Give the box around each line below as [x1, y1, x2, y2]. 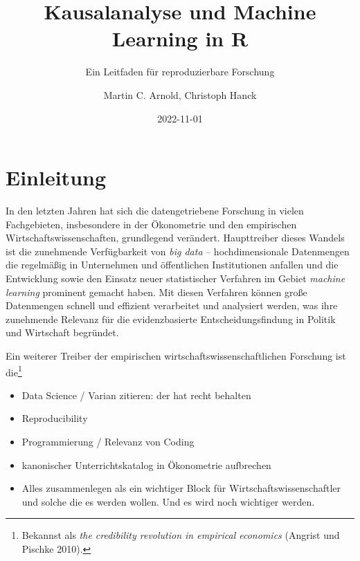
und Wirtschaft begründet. [6, 325, 119, 340]
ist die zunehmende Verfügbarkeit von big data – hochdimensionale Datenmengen [6, 243, 350, 258]
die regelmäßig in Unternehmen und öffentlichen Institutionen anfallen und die [6, 257, 339, 272]
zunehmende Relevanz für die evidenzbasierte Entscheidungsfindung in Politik [6, 311, 336, 326]
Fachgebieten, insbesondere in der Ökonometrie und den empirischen [6, 217, 297, 231]
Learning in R [111, 24, 249, 53]
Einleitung [6, 163, 107, 192]
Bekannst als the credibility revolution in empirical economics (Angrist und [21, 528, 340, 542]
